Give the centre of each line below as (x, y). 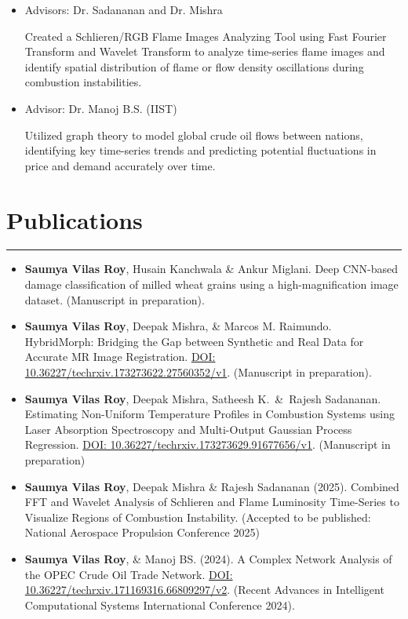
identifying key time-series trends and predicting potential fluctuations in (200, 150)
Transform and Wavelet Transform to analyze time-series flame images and (205, 51)
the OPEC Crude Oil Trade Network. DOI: (129, 574)
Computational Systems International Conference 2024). (160, 604)
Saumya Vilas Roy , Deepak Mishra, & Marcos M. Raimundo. (178, 326)
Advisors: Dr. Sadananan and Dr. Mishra (124, 9)
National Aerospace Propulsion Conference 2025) (142, 532)
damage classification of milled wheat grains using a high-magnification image (211, 284)
